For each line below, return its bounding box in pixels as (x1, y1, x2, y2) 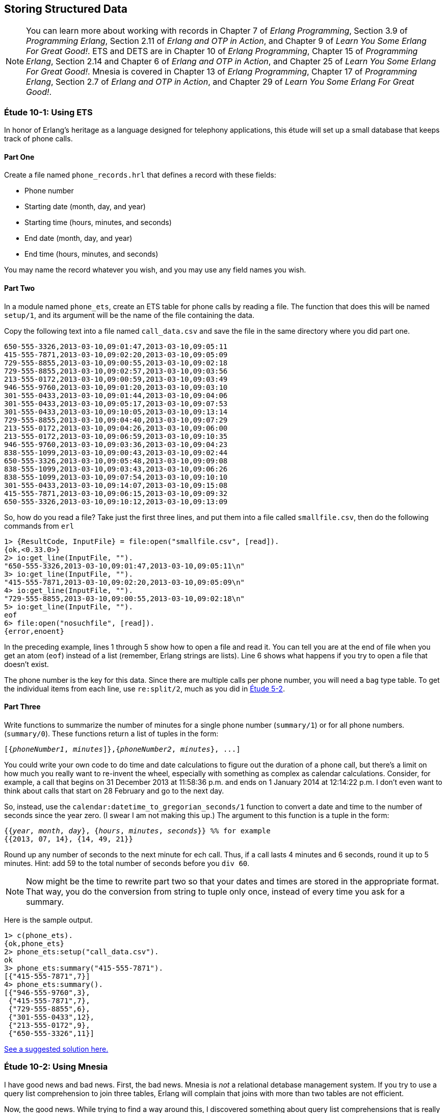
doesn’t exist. (4, 659, 49, 669)
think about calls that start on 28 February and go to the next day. (4, 786, 224, 795)
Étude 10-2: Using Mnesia (4, 1061, 108, 1072)
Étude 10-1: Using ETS (4, 107, 93, 117)
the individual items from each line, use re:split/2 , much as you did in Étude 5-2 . (4, 684, 285, 693)
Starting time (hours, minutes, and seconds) (24, 218, 172, 227)
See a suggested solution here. (4, 1044, 109, 1053)
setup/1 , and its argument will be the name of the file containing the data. (4, 310, 254, 319)
